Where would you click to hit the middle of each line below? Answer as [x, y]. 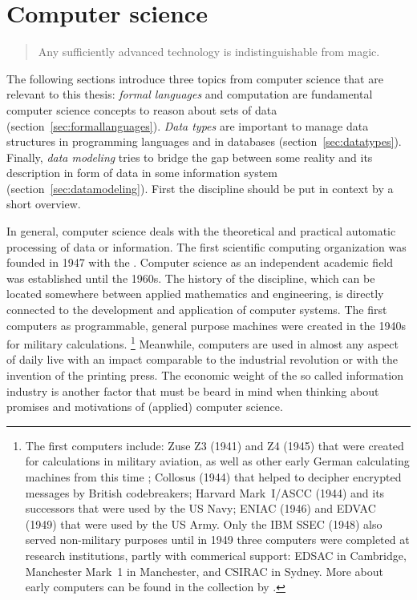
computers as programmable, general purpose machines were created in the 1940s [206, 325]
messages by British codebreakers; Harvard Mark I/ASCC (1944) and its [205, 492]
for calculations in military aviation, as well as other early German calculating [217, 461]
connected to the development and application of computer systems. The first [197, 310]
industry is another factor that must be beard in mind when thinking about [193, 391]
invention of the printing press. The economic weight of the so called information [205, 375]
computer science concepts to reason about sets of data [142, 109]
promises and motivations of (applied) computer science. [145, 407]
